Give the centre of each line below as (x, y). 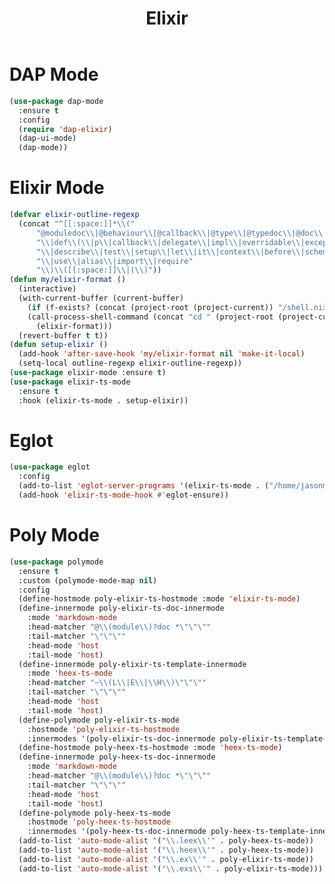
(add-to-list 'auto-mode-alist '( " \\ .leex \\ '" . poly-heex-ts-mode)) (166, 841)
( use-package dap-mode (56, 101)
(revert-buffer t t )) (63, 335)
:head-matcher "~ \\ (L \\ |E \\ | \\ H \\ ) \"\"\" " (117, 683)
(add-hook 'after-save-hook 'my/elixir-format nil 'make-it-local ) (162, 354)
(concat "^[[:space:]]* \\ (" (77, 224)
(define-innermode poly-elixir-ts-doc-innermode (121, 608)
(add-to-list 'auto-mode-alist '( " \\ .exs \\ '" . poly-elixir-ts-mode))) (171, 868)
